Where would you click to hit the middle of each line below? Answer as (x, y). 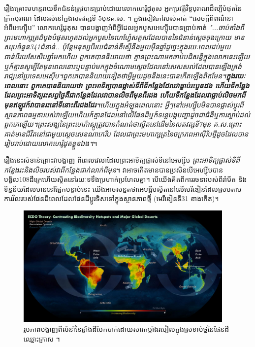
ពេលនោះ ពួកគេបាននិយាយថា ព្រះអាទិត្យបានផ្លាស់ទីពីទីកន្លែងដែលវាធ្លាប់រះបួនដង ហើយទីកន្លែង (127, 85)
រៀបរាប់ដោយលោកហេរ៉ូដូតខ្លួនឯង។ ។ (51, 143)
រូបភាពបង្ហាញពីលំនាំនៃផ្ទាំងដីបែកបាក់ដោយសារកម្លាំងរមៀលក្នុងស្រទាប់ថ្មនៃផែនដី (127, 329)
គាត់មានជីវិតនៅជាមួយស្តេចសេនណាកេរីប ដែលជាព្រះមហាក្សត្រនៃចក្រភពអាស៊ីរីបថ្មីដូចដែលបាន (126, 133)
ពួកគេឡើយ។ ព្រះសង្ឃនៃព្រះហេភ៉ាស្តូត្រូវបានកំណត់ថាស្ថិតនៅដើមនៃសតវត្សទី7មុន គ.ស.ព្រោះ (123, 124)
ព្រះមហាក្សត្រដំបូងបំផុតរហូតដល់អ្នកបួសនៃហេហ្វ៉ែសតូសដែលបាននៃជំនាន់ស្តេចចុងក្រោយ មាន (124, 37)
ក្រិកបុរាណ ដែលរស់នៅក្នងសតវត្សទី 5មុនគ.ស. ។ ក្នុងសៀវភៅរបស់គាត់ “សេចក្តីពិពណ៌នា (119, 17)
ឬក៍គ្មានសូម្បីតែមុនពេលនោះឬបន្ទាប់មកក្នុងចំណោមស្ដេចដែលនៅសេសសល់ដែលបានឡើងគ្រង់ (123, 66)
